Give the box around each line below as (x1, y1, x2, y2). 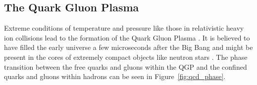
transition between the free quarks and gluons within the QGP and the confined (4, 61, 247, 72)
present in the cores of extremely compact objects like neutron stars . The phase (4, 51, 248, 62)
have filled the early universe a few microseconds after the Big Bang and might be (4, 42, 253, 52)
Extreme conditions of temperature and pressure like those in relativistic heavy (4, 23, 244, 33)
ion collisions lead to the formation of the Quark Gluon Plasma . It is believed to (4, 32, 250, 42)
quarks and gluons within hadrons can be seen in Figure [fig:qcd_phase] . (4, 71, 226, 82)
